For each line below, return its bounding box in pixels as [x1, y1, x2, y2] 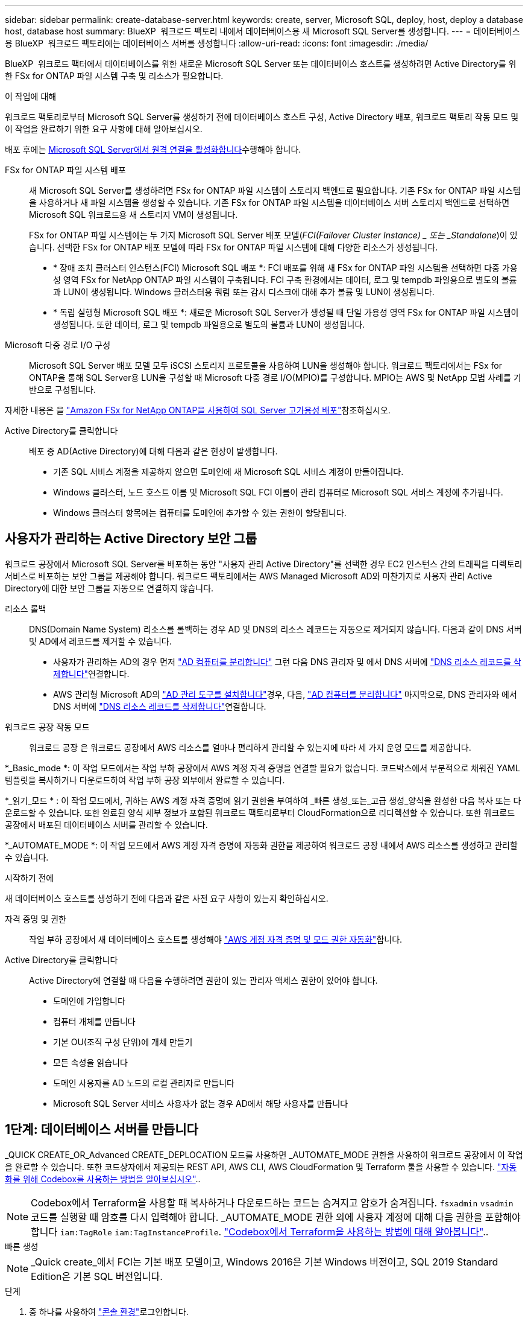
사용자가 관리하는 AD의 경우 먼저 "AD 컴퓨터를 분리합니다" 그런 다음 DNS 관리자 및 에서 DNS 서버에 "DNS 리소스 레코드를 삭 [53, 656, 521, 667]
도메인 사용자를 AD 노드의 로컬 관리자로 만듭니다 [53, 1077, 234, 1088]
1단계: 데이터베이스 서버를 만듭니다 [5, 1122, 198, 1138]
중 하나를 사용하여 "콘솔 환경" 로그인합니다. [29, 1306, 189, 1317]
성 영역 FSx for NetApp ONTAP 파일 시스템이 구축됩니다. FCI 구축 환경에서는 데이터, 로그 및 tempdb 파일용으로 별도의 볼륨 [53, 275, 517, 285]
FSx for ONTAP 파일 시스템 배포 [5, 165, 126, 175]
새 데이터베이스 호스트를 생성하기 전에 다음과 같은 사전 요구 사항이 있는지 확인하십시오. [5, 893, 328, 903]
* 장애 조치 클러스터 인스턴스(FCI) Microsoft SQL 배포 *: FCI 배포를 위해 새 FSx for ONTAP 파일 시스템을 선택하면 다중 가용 [53, 263, 518, 273]
